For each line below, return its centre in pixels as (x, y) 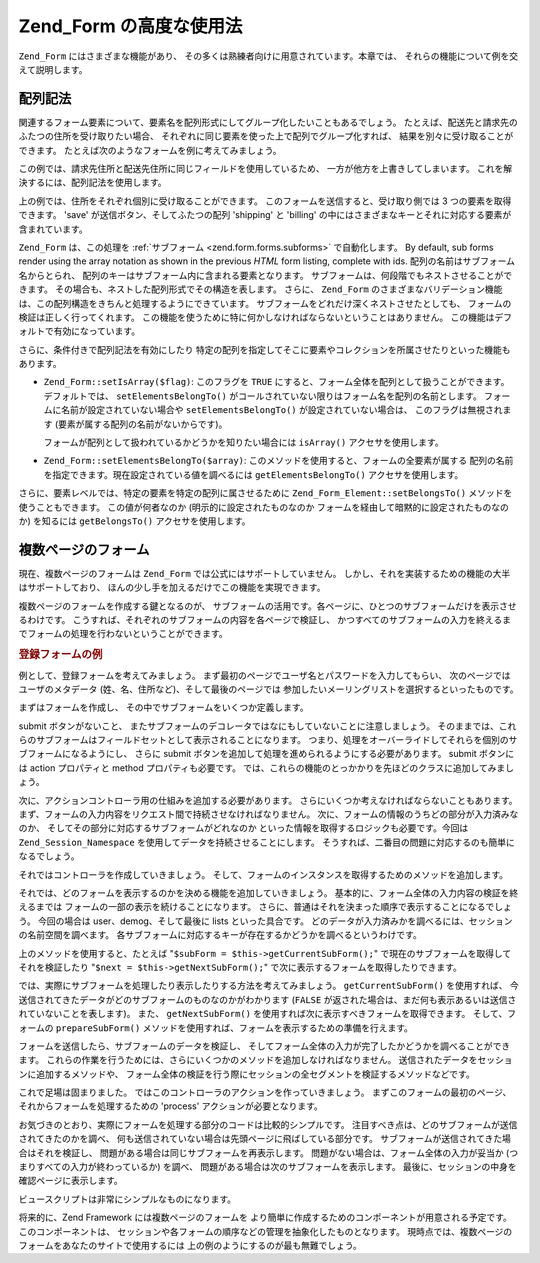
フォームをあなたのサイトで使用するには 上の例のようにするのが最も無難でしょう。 (190, 1245)
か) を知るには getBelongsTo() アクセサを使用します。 (134, 521)
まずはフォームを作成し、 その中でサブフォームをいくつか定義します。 (163, 707)
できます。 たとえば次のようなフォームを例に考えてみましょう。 (150, 150)
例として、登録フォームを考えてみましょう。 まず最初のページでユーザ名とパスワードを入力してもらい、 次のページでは (264, 675)
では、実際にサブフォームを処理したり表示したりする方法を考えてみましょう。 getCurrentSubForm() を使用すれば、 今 (269, 986)
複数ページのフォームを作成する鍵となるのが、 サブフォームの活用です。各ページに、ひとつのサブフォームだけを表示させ (267, 606)
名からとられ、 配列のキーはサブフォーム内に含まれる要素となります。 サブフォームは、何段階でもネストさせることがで (265, 275)
